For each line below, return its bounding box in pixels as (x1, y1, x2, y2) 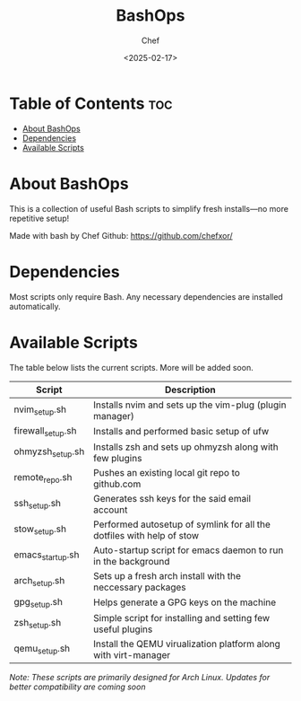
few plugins (93, 451, 142, 464)
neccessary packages (93, 581, 186, 593)
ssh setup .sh (13, 497, 61, 512)
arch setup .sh (13, 574, 65, 589)
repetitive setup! (9, 213, 70, 223)
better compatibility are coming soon (9, 681, 146, 692)
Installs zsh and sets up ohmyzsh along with (93, 441, 279, 453)
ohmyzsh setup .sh (13, 445, 85, 460)
